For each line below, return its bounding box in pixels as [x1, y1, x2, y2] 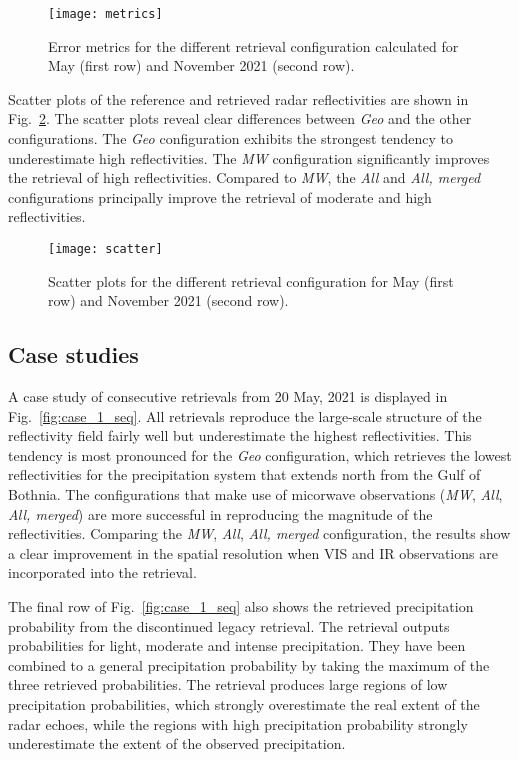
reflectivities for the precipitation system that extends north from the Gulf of [8, 464, 481, 485]
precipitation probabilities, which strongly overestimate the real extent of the [8, 693, 480, 714]
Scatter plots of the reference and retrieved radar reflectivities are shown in [8, 88, 469, 109]
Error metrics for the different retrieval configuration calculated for [48, 35, 459, 56]
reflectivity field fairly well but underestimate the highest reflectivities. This [8, 425, 472, 446]
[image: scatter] [48, 242, 163, 256]
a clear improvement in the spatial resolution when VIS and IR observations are [8, 542, 498, 563]
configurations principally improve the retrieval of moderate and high [8, 186, 432, 207]
